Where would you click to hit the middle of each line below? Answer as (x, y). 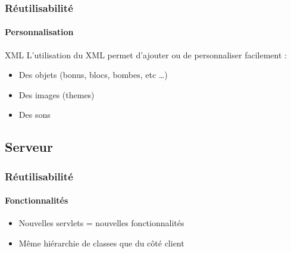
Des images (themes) (57, 94)
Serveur (29, 147)
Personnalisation (39, 32)
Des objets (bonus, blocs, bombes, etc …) (93, 75)
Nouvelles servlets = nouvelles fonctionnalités (101, 223)
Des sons (35, 115)
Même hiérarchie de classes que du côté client (101, 243)
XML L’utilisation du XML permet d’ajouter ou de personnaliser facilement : (146, 54)
